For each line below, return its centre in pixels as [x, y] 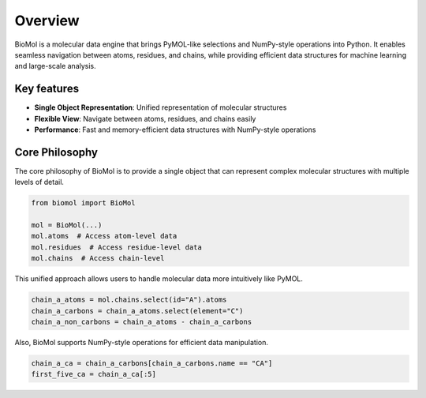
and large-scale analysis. [55, 66]
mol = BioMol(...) [67, 225]
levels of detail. [39, 182]
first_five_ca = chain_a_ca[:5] [94, 374]
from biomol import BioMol [83, 203]
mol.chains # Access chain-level [98, 258]
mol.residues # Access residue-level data [117, 247]
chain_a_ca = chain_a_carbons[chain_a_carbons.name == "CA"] [152, 363]
